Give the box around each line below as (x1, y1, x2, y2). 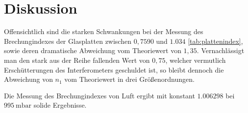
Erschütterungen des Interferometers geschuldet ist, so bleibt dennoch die (4, 64, 224, 75)
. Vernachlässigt (197, 45, 245, 56)
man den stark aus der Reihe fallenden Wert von (4, 55, 150, 65)
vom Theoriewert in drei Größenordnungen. (64, 74, 195, 84)
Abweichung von (4, 74, 53, 84)
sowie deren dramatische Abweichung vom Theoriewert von (4, 45, 181, 56)
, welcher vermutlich (165, 55, 226, 65)
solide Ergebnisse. (33, 100, 87, 110)
